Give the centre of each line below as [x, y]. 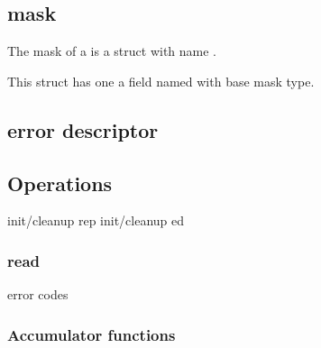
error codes [38, 294]
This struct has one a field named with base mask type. [161, 81]
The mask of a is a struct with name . [112, 51]
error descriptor [83, 129]
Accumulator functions [92, 334]
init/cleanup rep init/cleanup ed [96, 220]
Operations [60, 183]
